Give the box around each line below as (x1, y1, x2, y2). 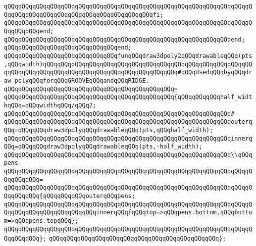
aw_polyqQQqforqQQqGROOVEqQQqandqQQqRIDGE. (4, 77, 150, 84)
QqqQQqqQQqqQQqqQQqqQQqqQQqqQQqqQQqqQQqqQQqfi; (4, 11, 164, 18)
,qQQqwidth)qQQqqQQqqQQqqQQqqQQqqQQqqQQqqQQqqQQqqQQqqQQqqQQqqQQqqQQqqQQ (4, 60, 253, 68)
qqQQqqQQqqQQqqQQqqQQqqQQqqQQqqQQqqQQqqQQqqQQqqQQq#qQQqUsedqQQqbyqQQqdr (4, 69, 253, 76)
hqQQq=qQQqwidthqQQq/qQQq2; (4, 101, 97, 109)
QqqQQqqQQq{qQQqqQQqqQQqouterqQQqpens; (4, 193, 135, 200)
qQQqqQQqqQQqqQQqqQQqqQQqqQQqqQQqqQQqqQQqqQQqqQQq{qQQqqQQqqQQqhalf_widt (4, 94, 253, 101)
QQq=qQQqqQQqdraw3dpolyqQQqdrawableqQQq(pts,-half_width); (4, 143, 203, 150)
